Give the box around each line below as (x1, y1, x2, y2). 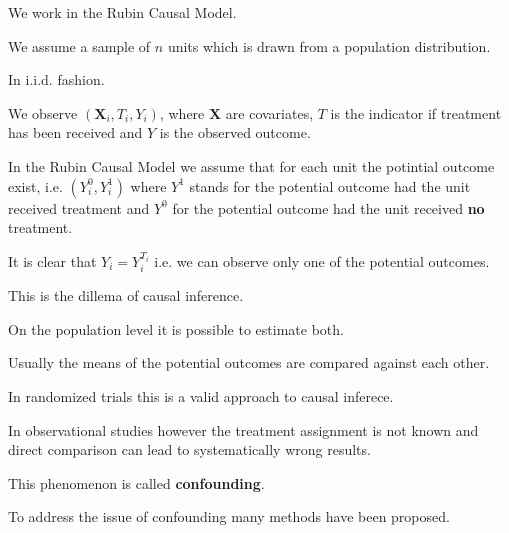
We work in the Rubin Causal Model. (8, 2, 237, 22)
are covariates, (225, 102, 314, 123)
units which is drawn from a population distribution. (167, 35, 491, 56)
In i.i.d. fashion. (8, 69, 105, 90)
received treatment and (8, 197, 150, 218)
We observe (8, 102, 78, 123)
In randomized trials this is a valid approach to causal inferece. (8, 385, 394, 406)
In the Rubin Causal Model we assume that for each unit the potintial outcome (8, 155, 495, 176)
